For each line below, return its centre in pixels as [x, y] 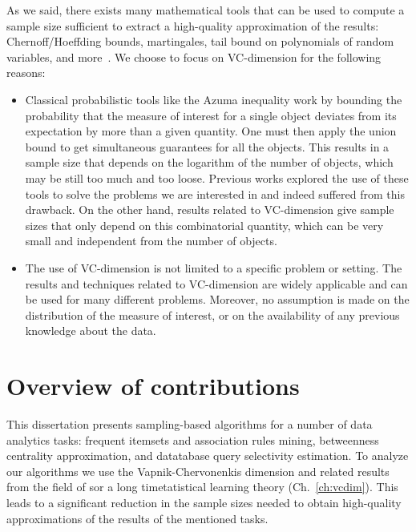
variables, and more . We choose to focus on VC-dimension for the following [194, 56]
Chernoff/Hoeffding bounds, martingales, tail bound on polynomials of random [200, 41]
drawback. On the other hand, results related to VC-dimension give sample [210, 210]
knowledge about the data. [91, 330]
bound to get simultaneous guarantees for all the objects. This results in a [207, 146]
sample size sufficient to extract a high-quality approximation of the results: [193, 25]
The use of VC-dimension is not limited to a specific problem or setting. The [214, 267]
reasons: [26, 73]
